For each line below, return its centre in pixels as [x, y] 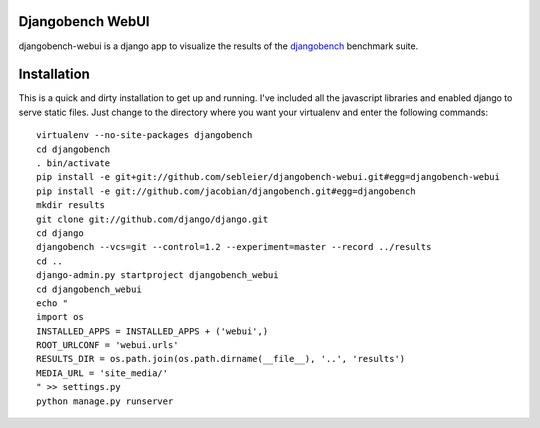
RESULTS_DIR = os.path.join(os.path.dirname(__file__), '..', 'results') [221, 359]
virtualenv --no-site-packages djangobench [144, 135]
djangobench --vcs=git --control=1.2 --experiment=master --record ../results [234, 247]
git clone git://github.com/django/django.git [152, 219]
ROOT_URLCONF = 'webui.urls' [107, 345]
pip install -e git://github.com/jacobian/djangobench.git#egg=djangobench [226, 191]
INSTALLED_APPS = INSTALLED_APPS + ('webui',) [152, 331]
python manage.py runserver [105, 401]
